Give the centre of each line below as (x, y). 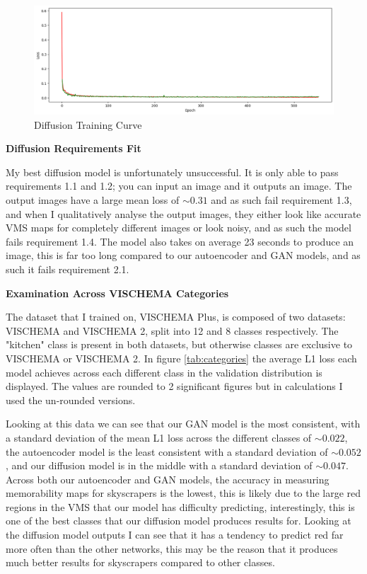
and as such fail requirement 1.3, (281, 200)
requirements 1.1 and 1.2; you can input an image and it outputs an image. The (179, 186)
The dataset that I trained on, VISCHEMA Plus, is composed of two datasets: (176, 317)
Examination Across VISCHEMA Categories (117, 293)
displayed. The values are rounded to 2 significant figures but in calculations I (174, 386)
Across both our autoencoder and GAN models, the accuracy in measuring (168, 479)
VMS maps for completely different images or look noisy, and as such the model (179, 228)
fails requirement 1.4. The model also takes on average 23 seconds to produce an (180, 241)
